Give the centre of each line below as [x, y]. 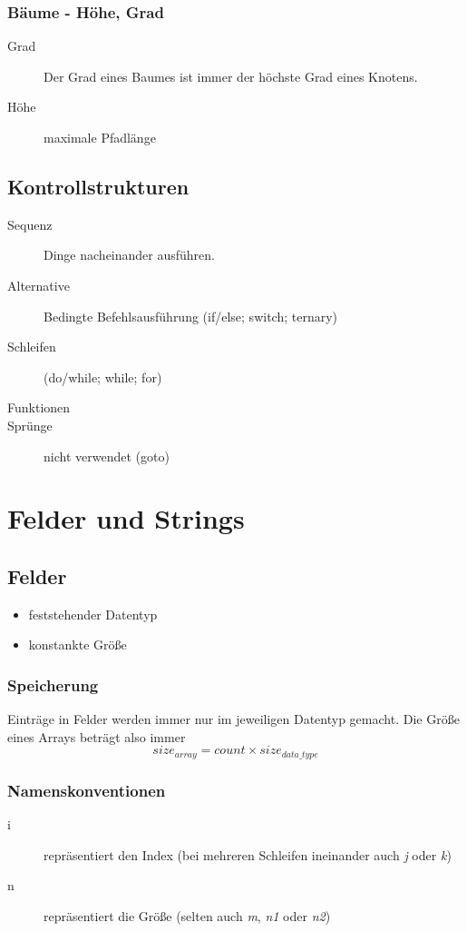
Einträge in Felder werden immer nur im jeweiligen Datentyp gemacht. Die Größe [233, 719]
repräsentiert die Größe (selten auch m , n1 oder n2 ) [187, 915]
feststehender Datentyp [93, 614]
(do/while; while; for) [103, 377]
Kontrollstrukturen [98, 186]
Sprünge [30, 425]
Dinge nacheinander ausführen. [129, 255]
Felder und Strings [126, 518]
